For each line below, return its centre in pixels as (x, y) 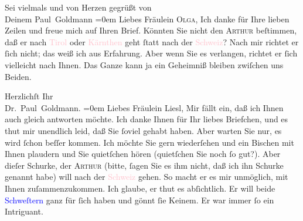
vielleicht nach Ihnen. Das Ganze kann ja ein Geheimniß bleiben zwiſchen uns (144, 64)
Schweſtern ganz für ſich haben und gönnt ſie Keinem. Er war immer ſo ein (139, 200)
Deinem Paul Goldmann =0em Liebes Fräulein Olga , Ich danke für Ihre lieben (147, 19)
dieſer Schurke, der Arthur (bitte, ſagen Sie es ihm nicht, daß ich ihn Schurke (144, 165)
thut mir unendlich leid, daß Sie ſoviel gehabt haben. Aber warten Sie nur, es (143, 130)
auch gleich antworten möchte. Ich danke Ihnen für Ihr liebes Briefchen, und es (147, 119)
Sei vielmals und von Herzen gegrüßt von (78, 7)
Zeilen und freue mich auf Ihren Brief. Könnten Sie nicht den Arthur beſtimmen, (151, 30)
